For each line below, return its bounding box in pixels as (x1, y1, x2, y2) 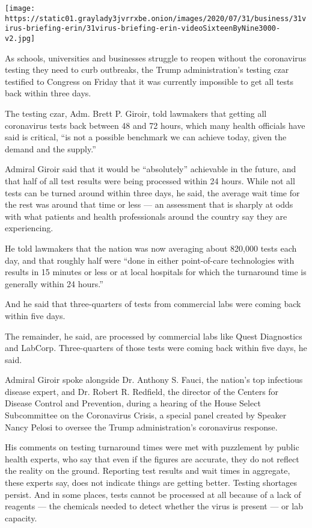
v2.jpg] (5, 34, 35, 43)
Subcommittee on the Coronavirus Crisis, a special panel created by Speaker (5, 409, 287, 421)
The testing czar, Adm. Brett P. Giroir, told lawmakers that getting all (5, 107, 267, 119)
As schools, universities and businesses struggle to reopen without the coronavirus (5, 51, 307, 64)
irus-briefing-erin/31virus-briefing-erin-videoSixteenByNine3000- (5, 24, 281, 33)
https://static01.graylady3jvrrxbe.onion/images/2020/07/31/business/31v (5, 14, 307, 23)
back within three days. (5, 87, 91, 99)
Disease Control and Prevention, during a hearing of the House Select (5, 397, 261, 409)
